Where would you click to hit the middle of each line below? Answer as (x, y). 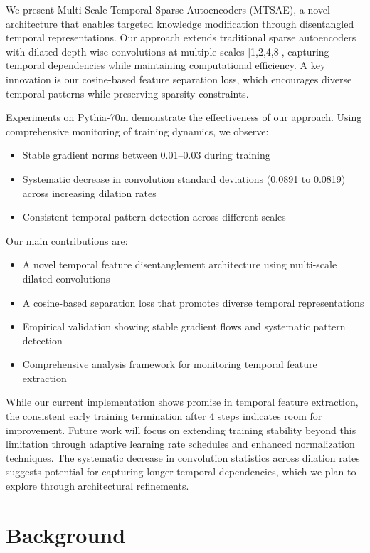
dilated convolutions (66, 278)
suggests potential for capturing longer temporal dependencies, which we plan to (181, 472)
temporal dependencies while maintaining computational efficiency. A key (166, 65)
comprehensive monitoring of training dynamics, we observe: (137, 131)
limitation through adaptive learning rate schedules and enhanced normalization (180, 444)
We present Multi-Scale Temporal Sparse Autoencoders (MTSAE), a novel (168, 9)
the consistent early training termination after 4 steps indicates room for (164, 416)
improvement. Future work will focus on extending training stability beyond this (181, 430)
